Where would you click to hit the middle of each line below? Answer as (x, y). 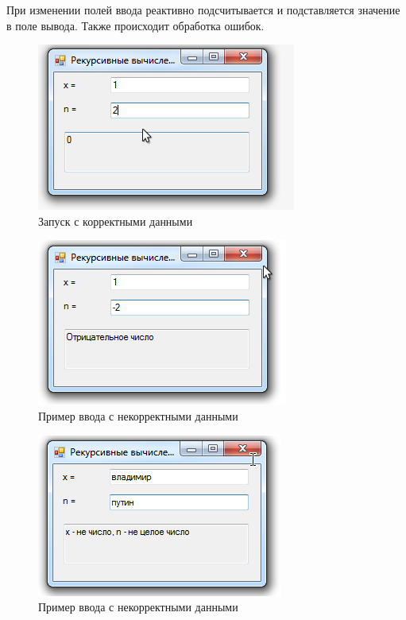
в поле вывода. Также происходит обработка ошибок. (135, 25)
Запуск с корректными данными (116, 221)
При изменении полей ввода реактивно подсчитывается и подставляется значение (203, 10)
